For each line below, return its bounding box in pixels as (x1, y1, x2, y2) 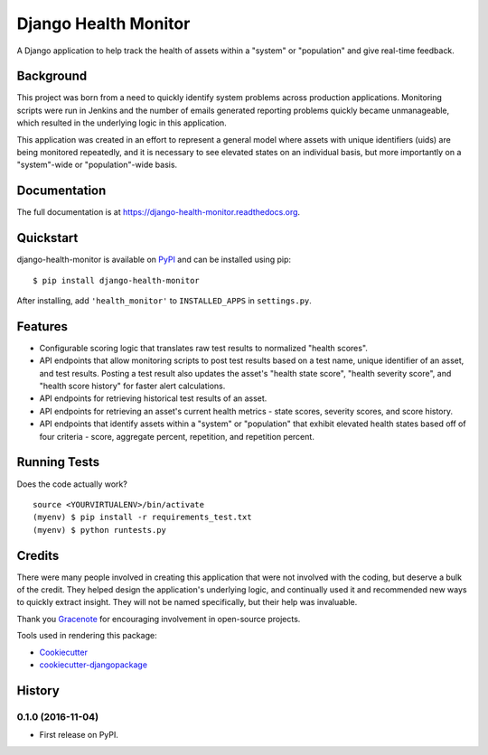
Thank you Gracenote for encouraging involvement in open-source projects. (16, 613, 301, 624)
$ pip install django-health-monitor (33, 275, 201, 285)
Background (16, 69, 88, 84)
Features (16, 319, 68, 334)
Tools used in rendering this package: (16, 630, 157, 641)
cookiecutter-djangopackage (39, 659, 148, 670)
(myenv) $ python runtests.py (33, 525, 167, 535)
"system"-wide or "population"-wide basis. (16, 159, 178, 171)
